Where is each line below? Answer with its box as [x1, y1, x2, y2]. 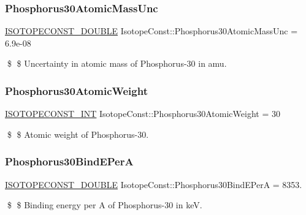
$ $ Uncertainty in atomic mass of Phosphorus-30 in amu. [7, 57, 227, 70]
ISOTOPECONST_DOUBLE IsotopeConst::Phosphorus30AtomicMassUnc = [5, 25, 298, 37]
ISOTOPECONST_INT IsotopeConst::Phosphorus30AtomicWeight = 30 [5, 107, 280, 120]
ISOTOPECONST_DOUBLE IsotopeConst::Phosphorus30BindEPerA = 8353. [5, 178, 302, 190]
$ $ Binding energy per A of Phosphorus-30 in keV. [7, 198, 202, 211]
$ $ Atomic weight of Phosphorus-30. [7, 127, 149, 140]
